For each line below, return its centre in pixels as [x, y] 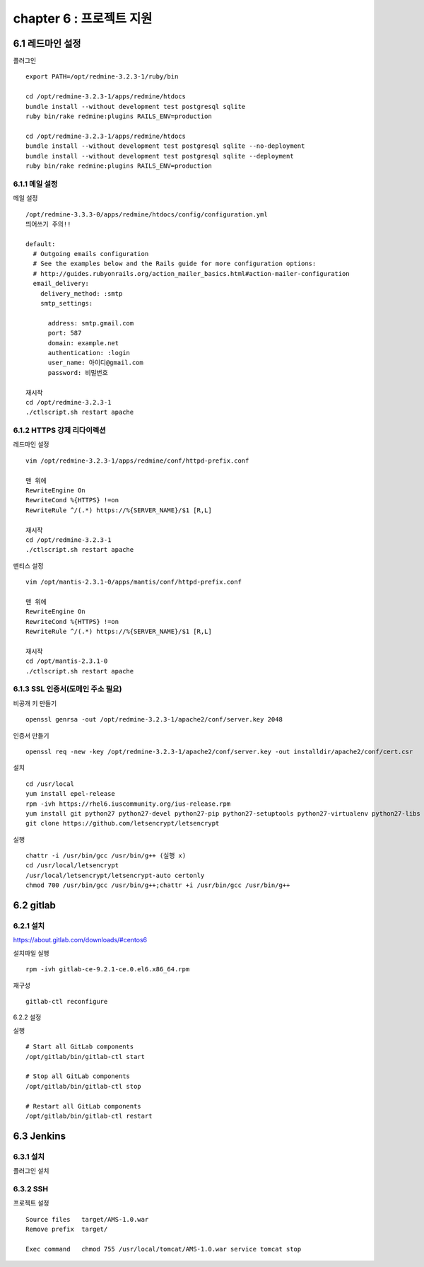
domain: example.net [83, 343]
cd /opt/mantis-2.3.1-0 [67, 661]
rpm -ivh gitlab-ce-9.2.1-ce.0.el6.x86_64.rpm [108, 970]
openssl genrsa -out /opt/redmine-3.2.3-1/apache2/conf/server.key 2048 [154, 719]
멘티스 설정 [28, 565]
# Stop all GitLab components [78, 1076]
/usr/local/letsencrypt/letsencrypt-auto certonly [115, 875]
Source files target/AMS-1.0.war [87, 1219]
